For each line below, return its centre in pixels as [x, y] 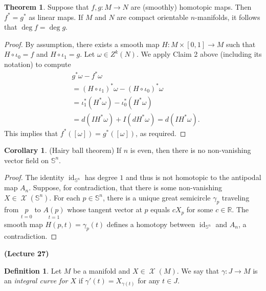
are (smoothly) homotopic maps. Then [191, 7]
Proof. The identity [34, 177]
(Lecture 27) [27, 253]
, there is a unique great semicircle [157, 197]
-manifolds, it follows [228, 17]
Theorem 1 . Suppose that [47, 7]
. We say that [198, 270]
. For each [65, 197]
